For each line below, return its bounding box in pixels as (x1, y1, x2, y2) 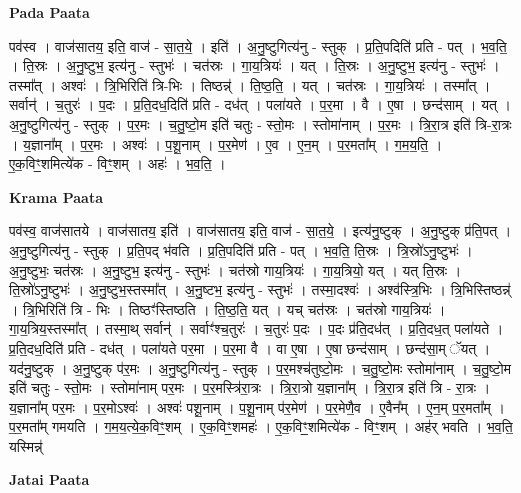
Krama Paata (9, 186, 103, 207)
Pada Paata (9, 2, 90, 22)
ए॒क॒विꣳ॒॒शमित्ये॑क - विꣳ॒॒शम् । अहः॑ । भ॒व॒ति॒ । (9, 153, 226, 174)
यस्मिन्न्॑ (9, 435, 43, 456)
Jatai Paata (9, 469, 90, 490)
